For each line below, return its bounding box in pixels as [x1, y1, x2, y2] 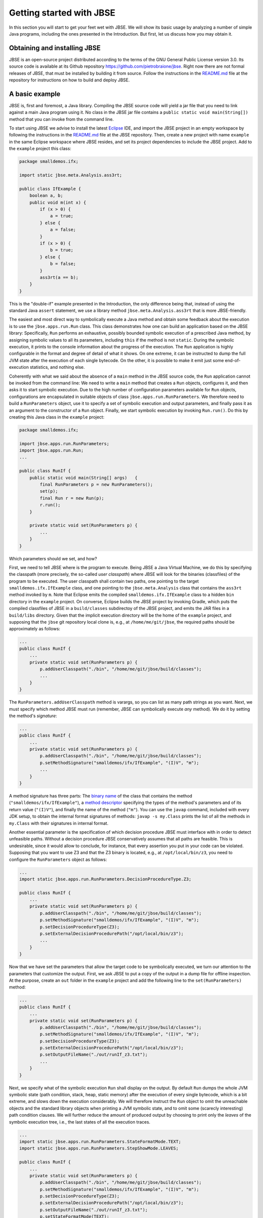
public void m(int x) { [29, 200, 86, 205]
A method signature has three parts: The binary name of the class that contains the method [9, 793, 192, 799]
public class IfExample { [19, 186, 81, 191]
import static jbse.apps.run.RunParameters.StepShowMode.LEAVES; [19, 1145, 179, 1151]
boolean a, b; [29, 193, 63, 198]
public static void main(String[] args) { [29, 475, 138, 480]
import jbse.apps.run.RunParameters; [19, 441, 110, 446]
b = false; [50, 261, 76, 266]
